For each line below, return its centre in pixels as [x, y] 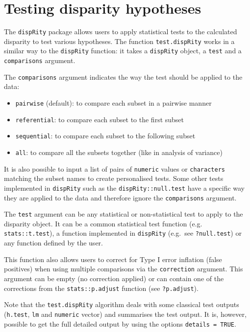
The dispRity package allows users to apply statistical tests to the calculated [121, 32]
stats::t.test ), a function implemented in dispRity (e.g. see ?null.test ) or [123, 233]
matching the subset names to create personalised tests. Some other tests [114, 178]
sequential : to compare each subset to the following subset [105, 136]
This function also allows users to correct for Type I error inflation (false [113, 259]
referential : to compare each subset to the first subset [100, 119]
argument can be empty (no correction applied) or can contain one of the [114, 278]
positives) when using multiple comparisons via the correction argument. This [124, 269]
